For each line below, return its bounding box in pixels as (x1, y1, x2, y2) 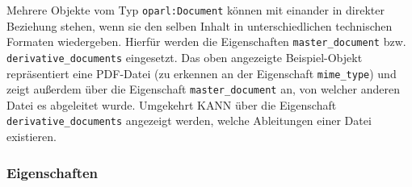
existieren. (6, 128, 57, 145)
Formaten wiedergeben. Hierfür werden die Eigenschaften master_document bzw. (6, 33, 406, 50)
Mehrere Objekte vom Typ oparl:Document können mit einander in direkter (6, 2, 385, 18)
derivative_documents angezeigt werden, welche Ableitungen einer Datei (6, 112, 372, 129)
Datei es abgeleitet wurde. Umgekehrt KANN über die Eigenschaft (6, 96, 337, 113)
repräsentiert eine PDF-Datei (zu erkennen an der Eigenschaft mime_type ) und (6, 64, 397, 81)
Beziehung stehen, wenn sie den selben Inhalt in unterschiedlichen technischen (6, 17, 393, 34)
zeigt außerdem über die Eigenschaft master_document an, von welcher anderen (6, 81, 400, 98)
